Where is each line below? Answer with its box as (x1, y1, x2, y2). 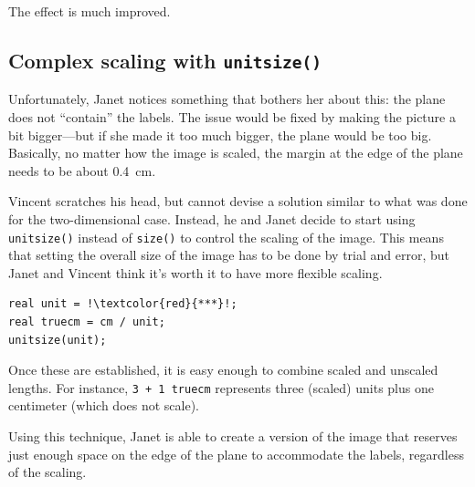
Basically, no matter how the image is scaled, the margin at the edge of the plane (8, 143, 463, 162)
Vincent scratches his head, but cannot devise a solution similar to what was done (8, 192, 468, 211)
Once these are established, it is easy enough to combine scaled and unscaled (8, 360, 438, 379)
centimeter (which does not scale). (8, 396, 199, 415)
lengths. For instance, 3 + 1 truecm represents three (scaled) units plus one (8, 378, 434, 397)
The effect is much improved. (8, 2, 171, 20)
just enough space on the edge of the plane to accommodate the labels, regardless (8, 444, 464, 463)
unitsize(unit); (8, 333, 107, 347)
